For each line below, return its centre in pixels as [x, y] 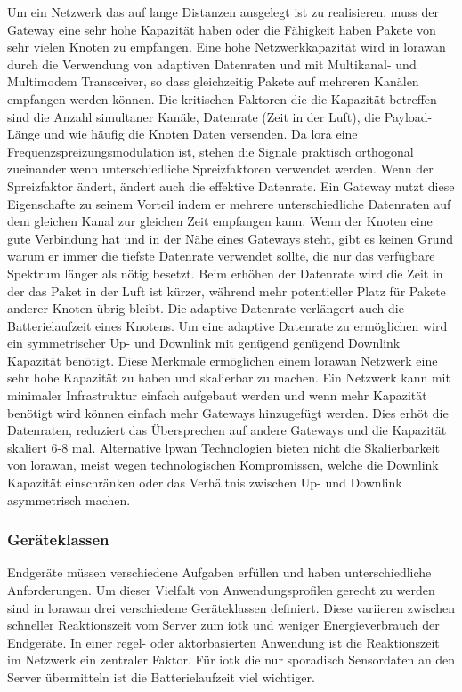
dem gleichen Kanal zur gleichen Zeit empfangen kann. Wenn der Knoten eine [220, 221]
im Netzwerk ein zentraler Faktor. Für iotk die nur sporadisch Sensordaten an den [231, 660]
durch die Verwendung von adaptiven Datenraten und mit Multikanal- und [212, 64]
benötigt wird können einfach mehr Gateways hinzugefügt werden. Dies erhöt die [228, 412]
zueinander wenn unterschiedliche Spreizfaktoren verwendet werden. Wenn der [220, 169]
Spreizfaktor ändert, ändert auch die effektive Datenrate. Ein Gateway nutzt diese [231, 185]
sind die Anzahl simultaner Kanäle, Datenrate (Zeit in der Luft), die [194, 116]
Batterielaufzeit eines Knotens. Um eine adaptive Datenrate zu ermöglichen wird [227, 325]
